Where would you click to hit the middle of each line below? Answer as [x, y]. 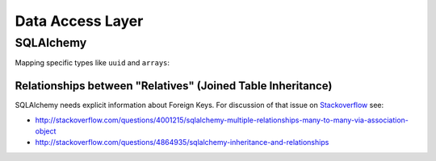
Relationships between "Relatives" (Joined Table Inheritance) [174, 86]
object [46, 131]
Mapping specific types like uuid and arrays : [92, 63]
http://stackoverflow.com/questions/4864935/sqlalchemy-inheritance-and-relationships [182, 142]
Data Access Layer [79, 21]
